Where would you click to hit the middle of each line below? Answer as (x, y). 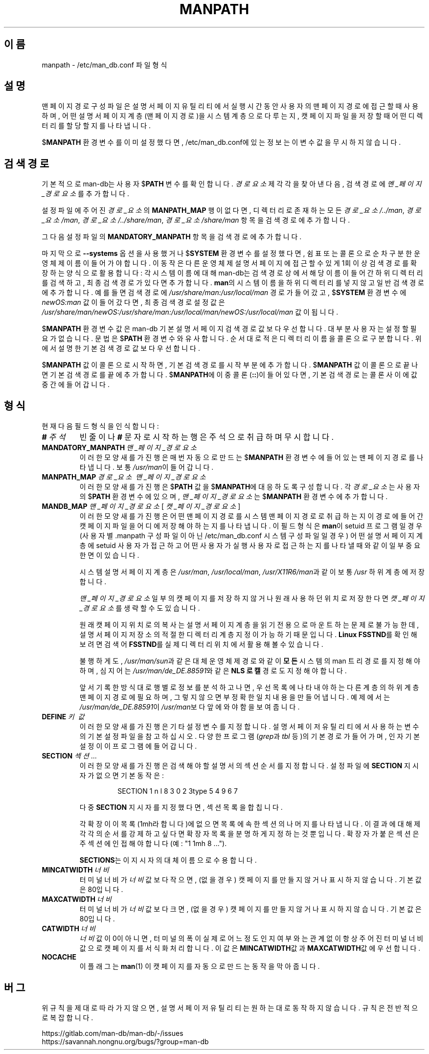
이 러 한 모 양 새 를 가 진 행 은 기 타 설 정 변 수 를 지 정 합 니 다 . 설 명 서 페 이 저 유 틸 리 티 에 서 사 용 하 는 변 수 (249, 727)
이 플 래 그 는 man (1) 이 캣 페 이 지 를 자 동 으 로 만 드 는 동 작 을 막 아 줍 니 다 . (200, 966)
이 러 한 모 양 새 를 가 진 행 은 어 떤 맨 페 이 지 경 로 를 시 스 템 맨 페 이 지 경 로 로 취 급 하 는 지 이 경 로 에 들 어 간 (251, 516)
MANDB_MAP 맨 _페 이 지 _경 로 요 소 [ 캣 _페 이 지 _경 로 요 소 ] (141, 506)
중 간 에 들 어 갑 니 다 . (76, 385)
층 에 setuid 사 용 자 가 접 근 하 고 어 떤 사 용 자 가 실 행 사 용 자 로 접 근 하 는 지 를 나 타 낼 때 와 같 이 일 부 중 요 (250, 546)
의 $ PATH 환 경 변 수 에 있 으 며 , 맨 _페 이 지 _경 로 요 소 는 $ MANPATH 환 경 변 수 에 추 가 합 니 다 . (234, 497)
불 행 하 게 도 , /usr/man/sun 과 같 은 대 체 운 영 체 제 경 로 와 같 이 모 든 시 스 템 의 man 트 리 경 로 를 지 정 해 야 (250, 661)
